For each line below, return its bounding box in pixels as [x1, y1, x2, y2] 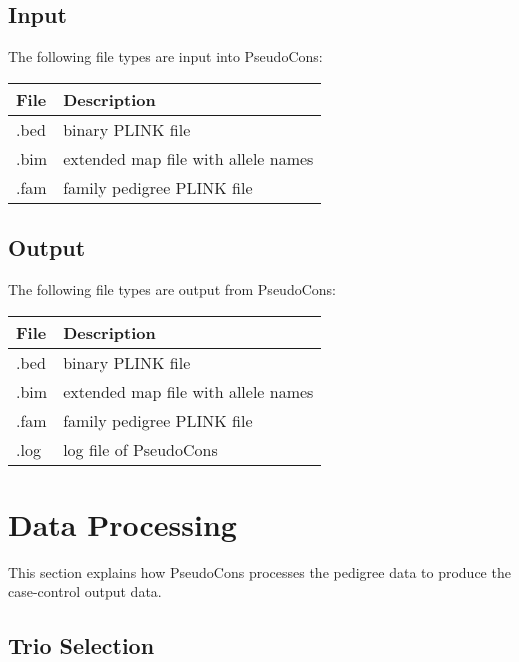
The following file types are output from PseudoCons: [8, 279, 336, 299]
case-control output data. [8, 581, 162, 602]
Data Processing [8, 503, 237, 544]
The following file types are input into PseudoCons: [8, 46, 323, 67]
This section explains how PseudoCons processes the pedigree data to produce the [8, 561, 511, 582]
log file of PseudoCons [63, 437, 218, 461]
